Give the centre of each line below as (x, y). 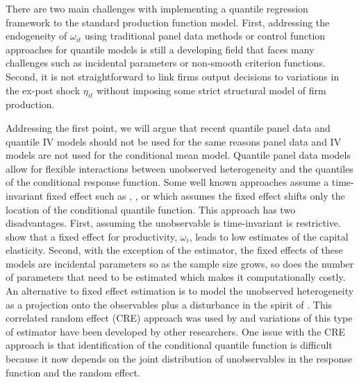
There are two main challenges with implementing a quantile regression (157, 8)
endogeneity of (36, 36)
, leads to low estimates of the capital (269, 236)
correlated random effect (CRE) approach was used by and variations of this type (179, 318)
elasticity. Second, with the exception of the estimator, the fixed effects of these (174, 250)
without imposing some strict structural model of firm (211, 90)
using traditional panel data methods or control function (205, 36)
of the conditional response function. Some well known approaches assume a (167, 182)
